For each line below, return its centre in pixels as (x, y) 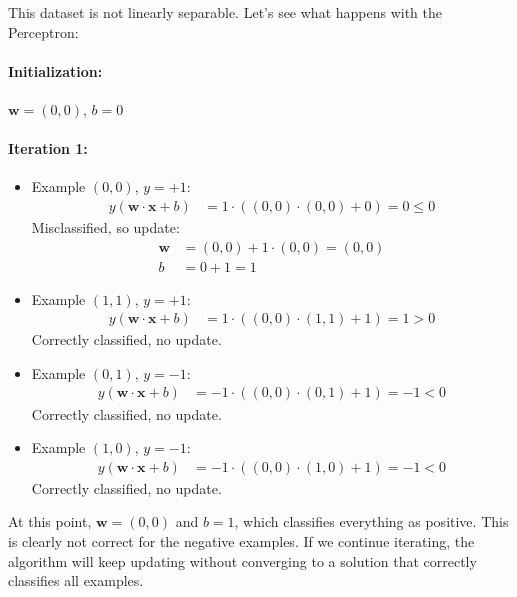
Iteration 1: (48, 148)
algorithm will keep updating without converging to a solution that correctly (242, 560)
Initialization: (55, 70)
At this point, (50, 521)
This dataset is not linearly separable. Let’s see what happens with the (225, 12)
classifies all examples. (76, 580)
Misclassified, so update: (105, 227)
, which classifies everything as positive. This (371, 521)
